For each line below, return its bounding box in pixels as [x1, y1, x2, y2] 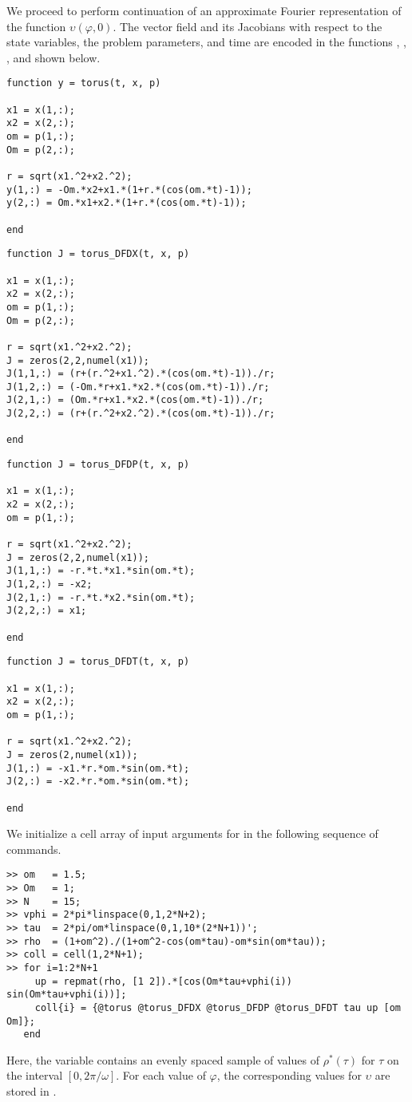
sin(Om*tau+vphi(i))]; [6, 989, 127, 1001]
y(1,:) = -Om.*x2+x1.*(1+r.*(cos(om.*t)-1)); [6, 184, 252, 196]
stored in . [6, 1083, 57, 1100]
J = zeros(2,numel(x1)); [6, 748, 138, 760]
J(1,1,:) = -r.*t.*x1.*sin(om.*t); [6, 565, 196, 577]
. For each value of [116, 1067, 206, 1084]
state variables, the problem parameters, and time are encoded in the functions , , [6, 34, 406, 50]
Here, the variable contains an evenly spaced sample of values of [6, 1051, 319, 1068]
